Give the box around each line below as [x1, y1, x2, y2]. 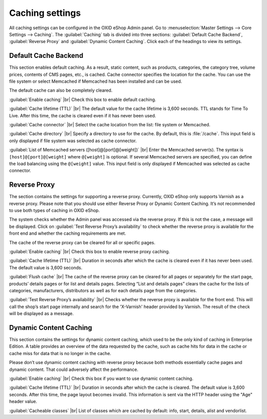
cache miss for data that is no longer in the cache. [9, 350, 111, 356]
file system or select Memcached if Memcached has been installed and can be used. [9, 78, 182, 84]
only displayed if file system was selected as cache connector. [9, 138, 137, 144]
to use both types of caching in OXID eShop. [9, 208, 100, 213]
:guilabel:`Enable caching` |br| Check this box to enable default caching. [9, 97, 156, 103]
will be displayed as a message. [9, 311, 74, 316]
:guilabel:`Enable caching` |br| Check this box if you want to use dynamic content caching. [9, 375, 194, 381]
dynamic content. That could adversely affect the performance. [9, 367, 138, 372]
